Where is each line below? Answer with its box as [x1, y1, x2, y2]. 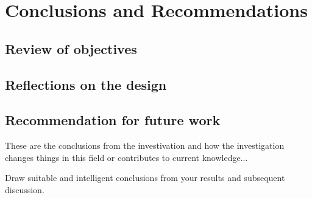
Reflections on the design [5, 75, 167, 94]
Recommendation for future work [5, 111, 221, 129]
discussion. [5, 183, 44, 196]
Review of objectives [5, 39, 137, 58]
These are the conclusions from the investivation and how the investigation [5, 139, 285, 152]
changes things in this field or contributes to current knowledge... [5, 151, 248, 163]
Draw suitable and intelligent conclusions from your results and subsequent [5, 171, 285, 184]
